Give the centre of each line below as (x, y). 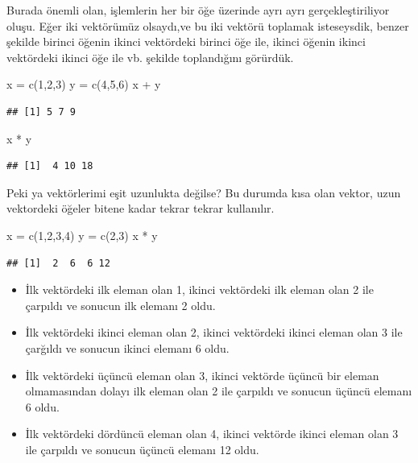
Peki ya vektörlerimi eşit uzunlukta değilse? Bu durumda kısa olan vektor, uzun (204, 192)
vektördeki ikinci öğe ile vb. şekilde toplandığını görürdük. (150, 57)
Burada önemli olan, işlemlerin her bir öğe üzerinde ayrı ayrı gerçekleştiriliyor (198, 10)
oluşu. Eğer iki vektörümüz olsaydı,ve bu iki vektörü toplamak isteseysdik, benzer (208, 25)
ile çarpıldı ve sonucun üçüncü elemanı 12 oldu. (142, 449)
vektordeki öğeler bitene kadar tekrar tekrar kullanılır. (141, 208)
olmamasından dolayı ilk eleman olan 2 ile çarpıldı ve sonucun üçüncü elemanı (219, 391)
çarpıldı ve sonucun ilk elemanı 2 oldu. (120, 305)
